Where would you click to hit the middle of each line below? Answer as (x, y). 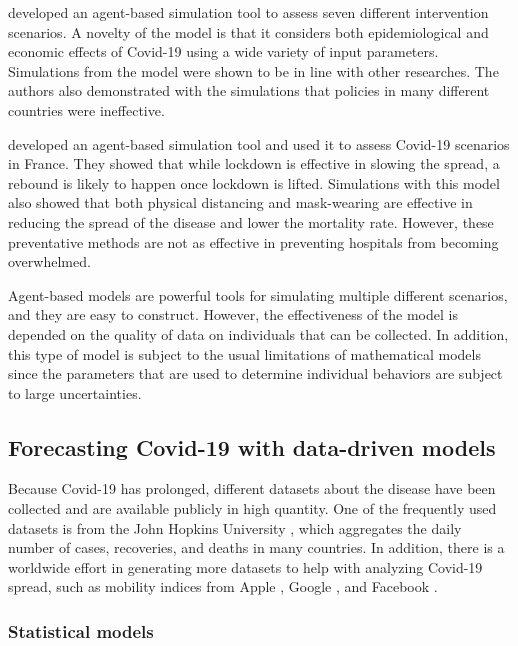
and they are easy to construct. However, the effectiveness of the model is (233, 314)
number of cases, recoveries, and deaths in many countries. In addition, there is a (256, 547)
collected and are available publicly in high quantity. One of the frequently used (252, 508)
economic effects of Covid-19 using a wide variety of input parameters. (223, 51)
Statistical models (81, 630)
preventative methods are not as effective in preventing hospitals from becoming (253, 241)
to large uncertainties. (75, 392)
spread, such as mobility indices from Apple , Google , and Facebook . (223, 586)
